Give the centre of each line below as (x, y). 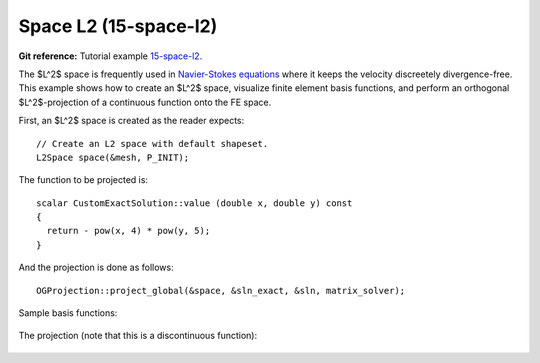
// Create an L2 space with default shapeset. (152, 143)
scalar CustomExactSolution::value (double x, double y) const (194, 203)
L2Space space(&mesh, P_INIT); (113, 157)
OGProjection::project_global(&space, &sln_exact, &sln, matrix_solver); (221, 290)
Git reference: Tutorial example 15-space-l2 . (110, 56)
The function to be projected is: (83, 180)
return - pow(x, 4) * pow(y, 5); (128, 231)
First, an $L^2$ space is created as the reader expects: (131, 121)
